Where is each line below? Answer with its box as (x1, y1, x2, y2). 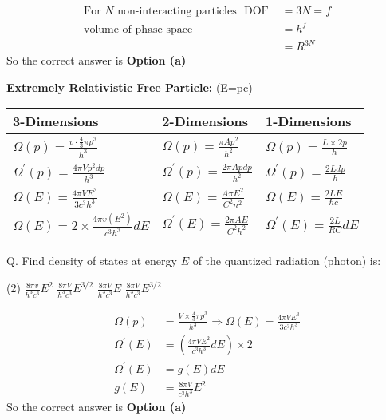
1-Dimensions (265, 112, 352, 131)
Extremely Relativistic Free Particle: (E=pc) (6, 78, 253, 95)
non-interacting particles (117, 6, 237, 18)
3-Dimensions (13, 112, 99, 131)
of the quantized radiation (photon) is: (192, 252, 381, 269)
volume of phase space (83, 23, 193, 35)
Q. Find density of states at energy (6, 252, 177, 269)
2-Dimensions (162, 112, 248, 131)
